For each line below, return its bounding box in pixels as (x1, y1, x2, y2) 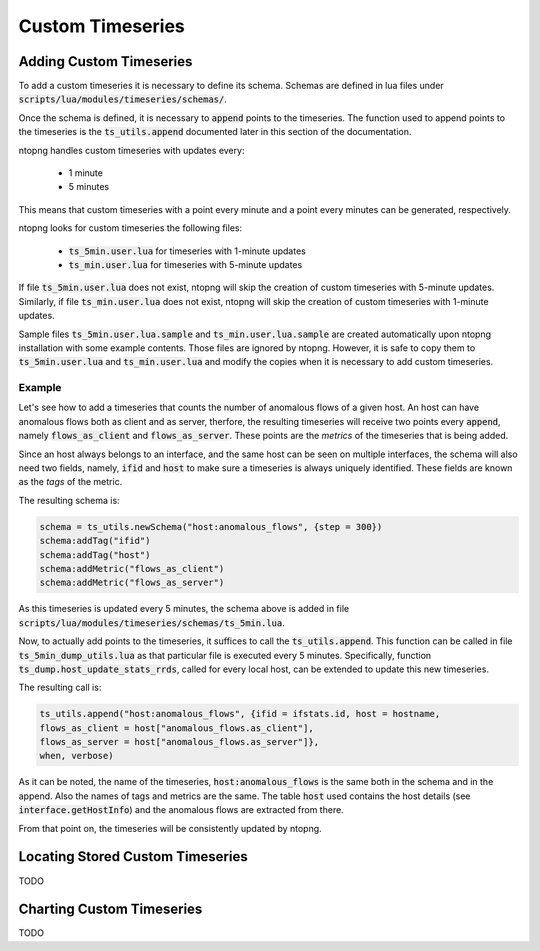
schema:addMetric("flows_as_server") (39, 577, 225, 589)
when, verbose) (39, 750, 114, 762)
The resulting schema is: (18, 494, 120, 506)
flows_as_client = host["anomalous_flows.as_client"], (39, 722, 314, 734)
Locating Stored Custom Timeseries (18, 848, 249, 865)
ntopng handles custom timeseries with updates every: (18, 144, 245, 156)
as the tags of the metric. (18, 476, 123, 488)
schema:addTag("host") (39, 549, 151, 560)
